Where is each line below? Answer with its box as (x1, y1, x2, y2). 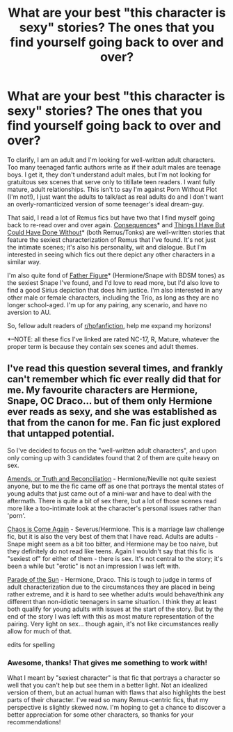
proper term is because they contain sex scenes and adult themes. (7, 342, 199, 350)
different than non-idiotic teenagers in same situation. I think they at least (7, 597, 217, 605)
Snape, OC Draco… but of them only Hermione (7, 395, 213, 407)
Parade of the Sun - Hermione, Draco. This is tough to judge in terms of (7, 575, 212, 583)
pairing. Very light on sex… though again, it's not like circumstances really (7, 619, 219, 628)
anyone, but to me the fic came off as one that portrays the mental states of (7, 482, 225, 490)
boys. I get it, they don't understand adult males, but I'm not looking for (7, 170, 211, 179)
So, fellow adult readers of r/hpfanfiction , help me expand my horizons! (7, 321, 211, 330)
